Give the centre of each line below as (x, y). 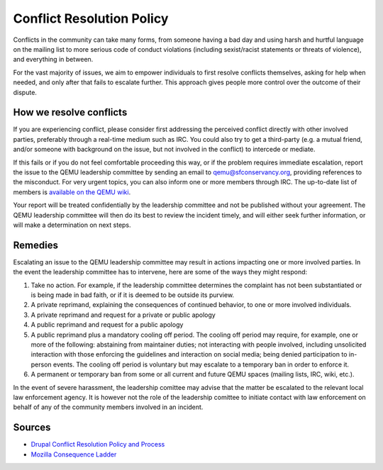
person (41, 364)
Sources (32, 428)
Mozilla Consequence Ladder (74, 454)
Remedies (35, 245)
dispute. (25, 92)
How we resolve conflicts (70, 112)
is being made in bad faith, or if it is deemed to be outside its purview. (132, 295)
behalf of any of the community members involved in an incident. (108, 407)
